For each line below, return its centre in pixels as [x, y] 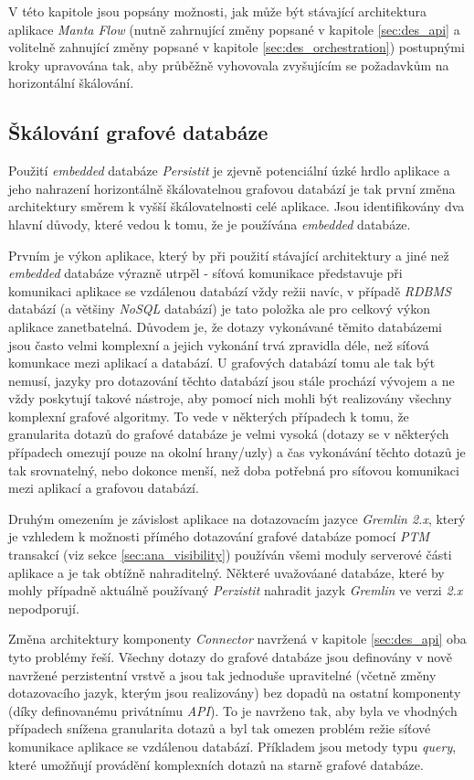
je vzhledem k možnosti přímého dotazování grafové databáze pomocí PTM [219, 536]
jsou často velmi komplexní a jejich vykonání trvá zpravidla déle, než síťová [219, 344]
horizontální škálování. [71, 83]
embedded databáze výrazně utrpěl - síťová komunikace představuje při [205, 273]
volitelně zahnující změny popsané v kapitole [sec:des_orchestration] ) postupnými [237, 47]
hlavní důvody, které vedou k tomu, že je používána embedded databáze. [210, 224]
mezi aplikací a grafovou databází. [104, 488]
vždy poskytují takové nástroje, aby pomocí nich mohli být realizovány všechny [230, 398]
